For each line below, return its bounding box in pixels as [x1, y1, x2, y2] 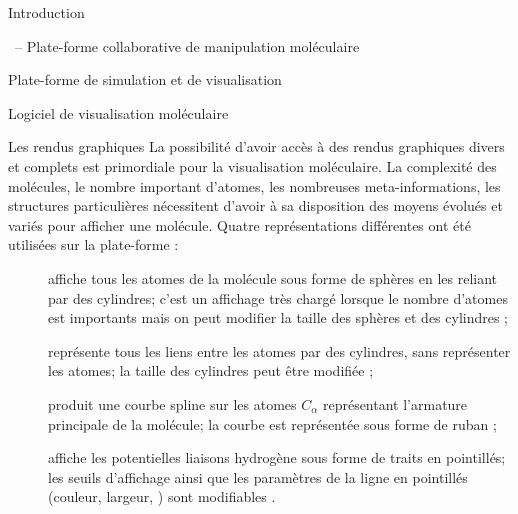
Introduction [8, 2, 85, 22]
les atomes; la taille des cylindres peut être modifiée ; [48, 360, 374, 381]
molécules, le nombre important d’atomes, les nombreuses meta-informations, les [8, 175, 501, 196]
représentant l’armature [322, 393, 468, 414]
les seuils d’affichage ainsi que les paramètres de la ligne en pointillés [48, 466, 468, 487]
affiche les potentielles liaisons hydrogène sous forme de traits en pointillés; [48, 447, 506, 468]
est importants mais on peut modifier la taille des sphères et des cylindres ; [48, 307, 509, 328]
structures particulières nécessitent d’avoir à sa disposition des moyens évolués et [8, 195, 503, 216]
